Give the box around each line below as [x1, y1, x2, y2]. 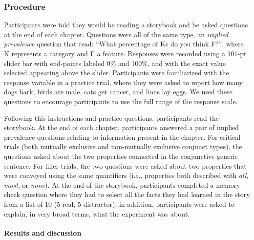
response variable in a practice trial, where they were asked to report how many [4, 77, 243, 87]
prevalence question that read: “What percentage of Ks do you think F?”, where [4, 39, 244, 49]
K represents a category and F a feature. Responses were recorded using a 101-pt [4, 48, 247, 58]
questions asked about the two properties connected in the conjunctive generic [4, 151, 238, 161]
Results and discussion [4, 227, 82, 238]
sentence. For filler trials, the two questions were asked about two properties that [4, 160, 247, 171]
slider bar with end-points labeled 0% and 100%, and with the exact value [4, 58, 226, 68]
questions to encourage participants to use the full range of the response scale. [4, 96, 238, 106]
